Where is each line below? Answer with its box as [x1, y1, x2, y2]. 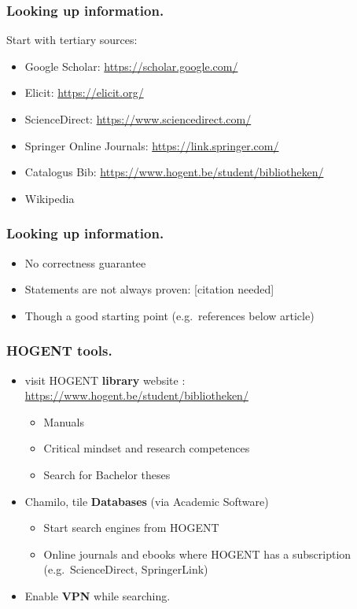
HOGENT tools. [6, 341, 112, 360]
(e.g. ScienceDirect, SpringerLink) [43, 561, 208, 578]
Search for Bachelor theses [43, 466, 171, 482]
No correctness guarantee [24, 254, 146, 271]
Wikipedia [24, 190, 75, 206]
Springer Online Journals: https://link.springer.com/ [24, 137, 279, 153]
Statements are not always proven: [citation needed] [24, 281, 274, 297]
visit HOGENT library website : [24, 371, 186, 388]
